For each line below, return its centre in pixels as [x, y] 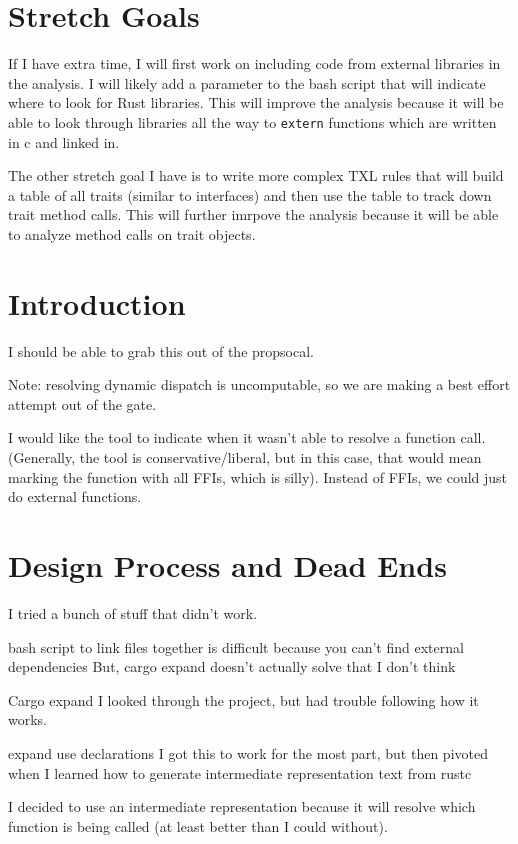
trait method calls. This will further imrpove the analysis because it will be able [253, 214]
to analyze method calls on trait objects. [132, 233]
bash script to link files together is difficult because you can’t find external [236, 646]
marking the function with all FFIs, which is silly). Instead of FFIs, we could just [258, 476]
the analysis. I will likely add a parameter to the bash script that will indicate [247, 82]
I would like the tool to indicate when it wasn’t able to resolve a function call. [247, 437]
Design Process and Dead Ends [227, 565]
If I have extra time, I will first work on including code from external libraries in [254, 63]
